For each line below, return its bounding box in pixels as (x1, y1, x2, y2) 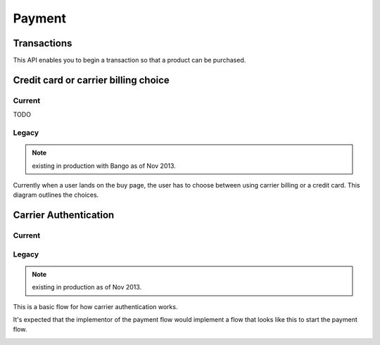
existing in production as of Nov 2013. (32, 283, 142, 292)
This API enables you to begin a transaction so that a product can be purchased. (13, 56, 246, 65)
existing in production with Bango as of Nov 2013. (32, 162, 176, 170)
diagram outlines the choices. (13, 190, 99, 200)
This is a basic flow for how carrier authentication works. (13, 302, 178, 311)
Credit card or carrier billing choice (13, 74, 170, 86)
